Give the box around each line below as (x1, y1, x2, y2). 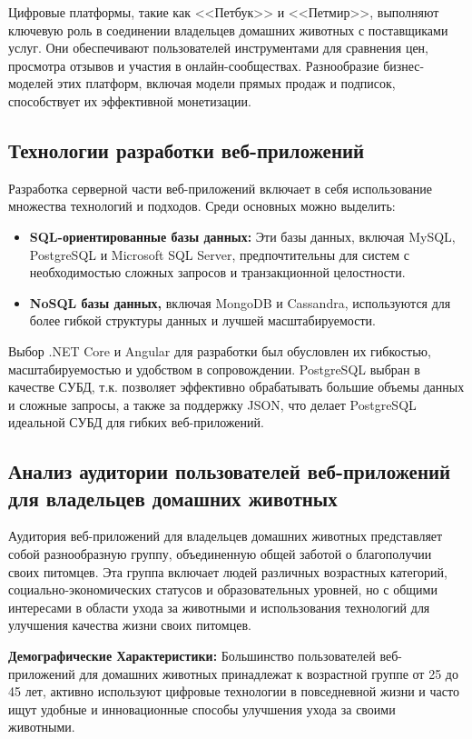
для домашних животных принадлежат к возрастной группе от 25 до (79, 664, 458, 683)
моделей (8, 74, 54, 93)
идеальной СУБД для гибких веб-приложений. (8, 413, 264, 432)
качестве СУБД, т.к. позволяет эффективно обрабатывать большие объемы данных (8, 377, 465, 396)
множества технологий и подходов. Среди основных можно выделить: (8, 196, 396, 215)
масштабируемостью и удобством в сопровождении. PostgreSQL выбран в (8, 359, 420, 378)
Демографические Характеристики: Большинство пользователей (8, 646, 376, 665)
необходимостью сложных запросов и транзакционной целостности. (29, 263, 406, 282)
